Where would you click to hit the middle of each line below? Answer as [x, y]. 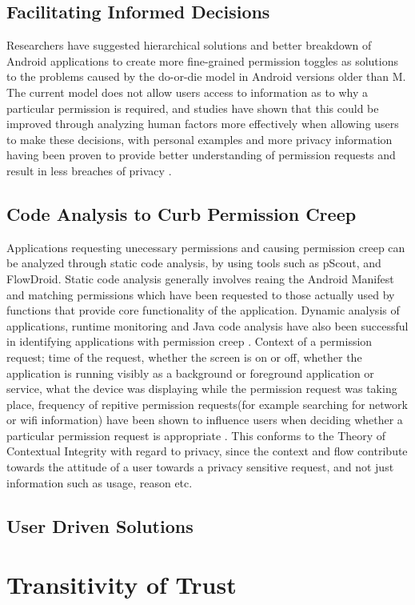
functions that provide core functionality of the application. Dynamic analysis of [203, 310]
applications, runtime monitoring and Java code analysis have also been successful [207, 325]
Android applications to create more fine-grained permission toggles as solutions [202, 60]
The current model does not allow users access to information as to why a [188, 92]
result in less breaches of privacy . [89, 170]
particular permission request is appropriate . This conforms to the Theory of [196, 435]
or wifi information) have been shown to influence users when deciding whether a [205, 420]
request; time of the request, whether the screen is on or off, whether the [184, 357]
